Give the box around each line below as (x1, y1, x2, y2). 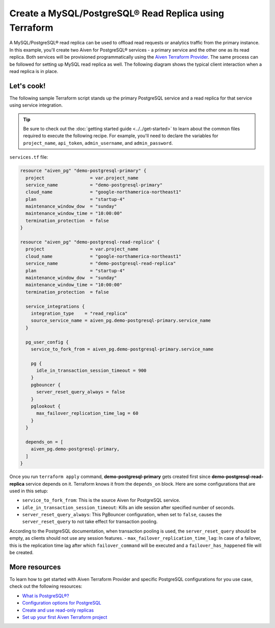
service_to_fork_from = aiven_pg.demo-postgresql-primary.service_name (31, 346, 214, 352)
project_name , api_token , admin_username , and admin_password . (23, 140, 173, 146)
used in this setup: (9, 488, 48, 494)
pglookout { (31, 404, 61, 409)
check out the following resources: (9, 583, 82, 589)
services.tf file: (9, 154, 48, 160)
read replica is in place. (9, 68, 59, 74)
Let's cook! (9, 82, 46, 90)
